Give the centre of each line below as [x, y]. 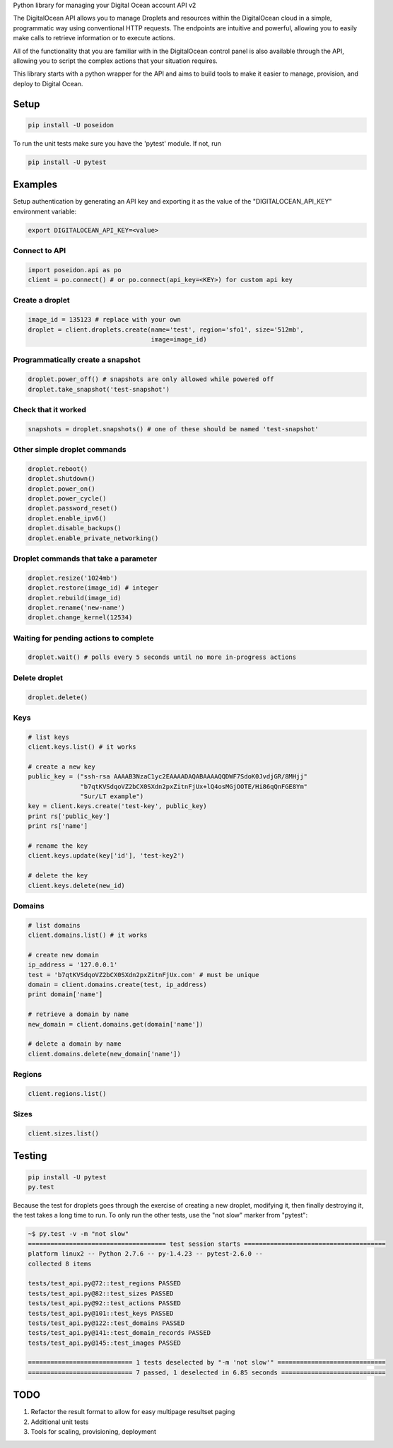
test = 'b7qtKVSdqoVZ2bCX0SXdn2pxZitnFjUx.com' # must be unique [143, 975]
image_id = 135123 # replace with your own [105, 320]
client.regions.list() [67, 1093]
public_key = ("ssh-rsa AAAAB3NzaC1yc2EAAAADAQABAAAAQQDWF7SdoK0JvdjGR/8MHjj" [168, 777]
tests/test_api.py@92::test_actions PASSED [105, 1303]
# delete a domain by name [75, 1044]
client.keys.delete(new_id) [76, 885]
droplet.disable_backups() [75, 528]
